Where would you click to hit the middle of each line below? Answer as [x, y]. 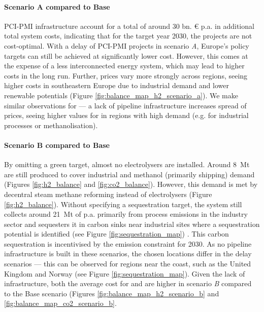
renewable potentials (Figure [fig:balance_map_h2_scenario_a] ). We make [121, 95]
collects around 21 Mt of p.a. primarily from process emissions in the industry [126, 214]
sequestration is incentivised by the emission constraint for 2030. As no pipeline [128, 243]
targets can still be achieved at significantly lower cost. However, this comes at [126, 55]
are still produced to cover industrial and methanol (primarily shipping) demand [129, 174]
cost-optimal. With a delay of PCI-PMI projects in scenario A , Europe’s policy [127, 45]
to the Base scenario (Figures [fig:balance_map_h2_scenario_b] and [112, 293]
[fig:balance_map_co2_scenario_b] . [60, 303]
